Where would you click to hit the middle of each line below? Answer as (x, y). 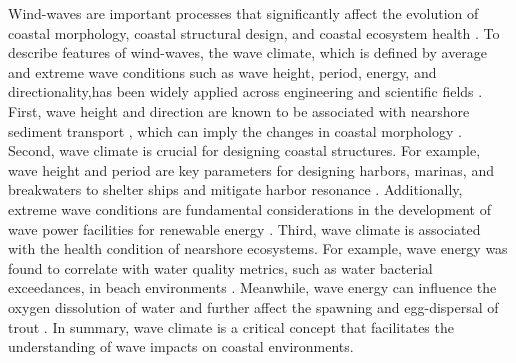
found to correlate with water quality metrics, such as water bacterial (220, 267)
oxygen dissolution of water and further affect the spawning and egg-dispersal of (253, 306)
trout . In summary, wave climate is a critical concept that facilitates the (231, 326)
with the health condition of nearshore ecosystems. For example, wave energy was (258, 248)
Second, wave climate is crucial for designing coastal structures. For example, (244, 150)
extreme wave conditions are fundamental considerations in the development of (249, 208)
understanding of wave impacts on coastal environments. (181, 346)
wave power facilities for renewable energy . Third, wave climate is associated (244, 228)
